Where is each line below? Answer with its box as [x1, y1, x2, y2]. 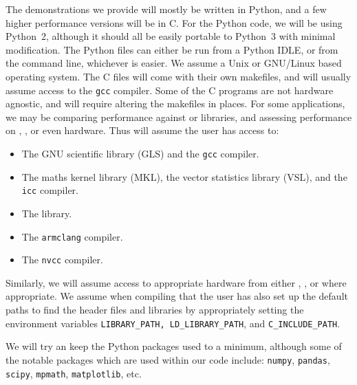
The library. [21, 206, 72, 220]
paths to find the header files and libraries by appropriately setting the [6, 302, 304, 316]
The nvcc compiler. [21, 252, 103, 267]
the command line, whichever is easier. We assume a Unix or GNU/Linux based [6, 56, 342, 70]
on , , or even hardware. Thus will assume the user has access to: [6, 123, 279, 137]
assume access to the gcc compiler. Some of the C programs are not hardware [6, 82, 334, 97]
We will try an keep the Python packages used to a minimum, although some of [6, 339, 342, 353]
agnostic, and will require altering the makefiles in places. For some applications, [6, 96, 345, 111]
